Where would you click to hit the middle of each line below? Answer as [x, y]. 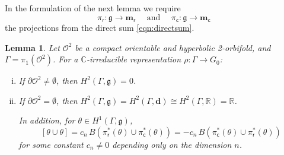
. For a [65, 59]
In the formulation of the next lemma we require [93, 8]
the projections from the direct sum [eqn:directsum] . [100, 28]
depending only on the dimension [172, 145]
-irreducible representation [134, 59]
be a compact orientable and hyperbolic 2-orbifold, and [173, 47]
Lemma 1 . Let [32, 47]
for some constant [51, 145]
